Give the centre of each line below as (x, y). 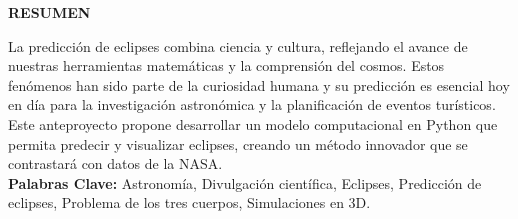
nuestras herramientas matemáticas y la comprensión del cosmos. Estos (226, 65)
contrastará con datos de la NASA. (115, 163)
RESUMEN (49, 12)
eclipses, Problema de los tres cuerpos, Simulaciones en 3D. (189, 202)
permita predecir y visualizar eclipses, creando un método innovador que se (238, 143)
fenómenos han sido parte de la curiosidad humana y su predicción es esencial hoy (259, 84)
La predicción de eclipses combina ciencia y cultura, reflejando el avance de (238, 45)
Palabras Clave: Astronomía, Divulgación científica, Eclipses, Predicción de (245, 182)
